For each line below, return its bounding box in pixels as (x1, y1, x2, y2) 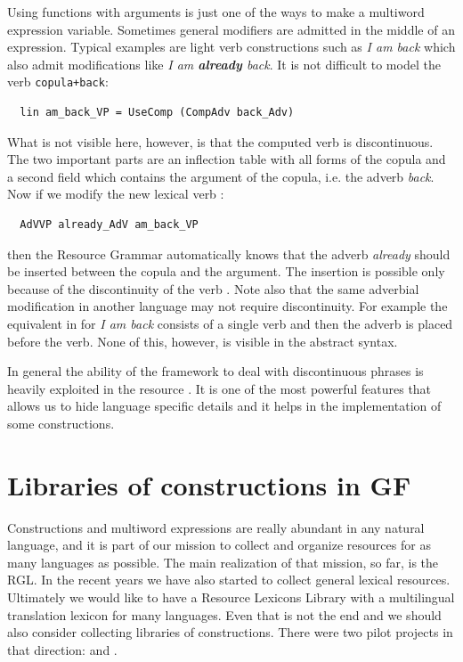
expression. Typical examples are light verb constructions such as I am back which (7, 37, 456, 56)
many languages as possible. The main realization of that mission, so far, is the (7, 552, 439, 571)
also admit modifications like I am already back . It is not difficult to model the (7, 54, 441, 73)
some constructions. (7, 413, 115, 432)
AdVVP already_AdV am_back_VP (20, 218, 199, 231)
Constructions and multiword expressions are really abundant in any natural (7, 518, 425, 536)
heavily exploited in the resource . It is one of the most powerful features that (7, 379, 432, 397)
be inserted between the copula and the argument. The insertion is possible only (7, 262, 445, 281)
